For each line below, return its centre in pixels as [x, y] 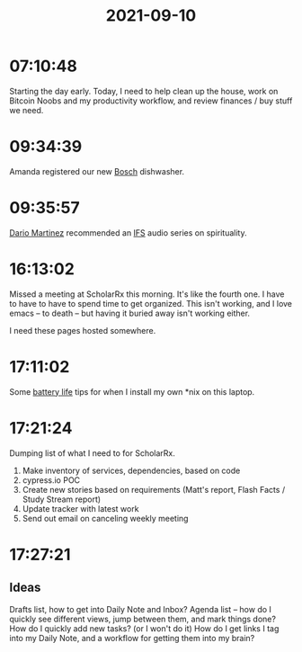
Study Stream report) [62, 499]
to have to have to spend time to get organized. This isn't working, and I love [151, 303]
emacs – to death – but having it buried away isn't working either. [129, 313]
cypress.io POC [51, 480]
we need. [27, 110]
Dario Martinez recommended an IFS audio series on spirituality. [128, 232]
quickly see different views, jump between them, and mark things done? [143, 619]
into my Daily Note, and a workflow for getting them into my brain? [132, 638]
